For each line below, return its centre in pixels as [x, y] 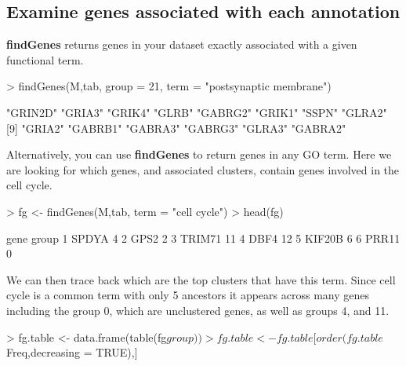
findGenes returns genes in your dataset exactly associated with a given [182, 44]
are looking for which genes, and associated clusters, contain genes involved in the [203, 169]
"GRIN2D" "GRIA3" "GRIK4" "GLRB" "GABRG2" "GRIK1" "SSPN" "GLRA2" [197, 112]
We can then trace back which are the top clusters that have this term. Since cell [201, 279]
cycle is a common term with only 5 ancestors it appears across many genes [188, 295]
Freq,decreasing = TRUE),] [72, 352]
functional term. [45, 59]
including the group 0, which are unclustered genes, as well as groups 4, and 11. [198, 310]
